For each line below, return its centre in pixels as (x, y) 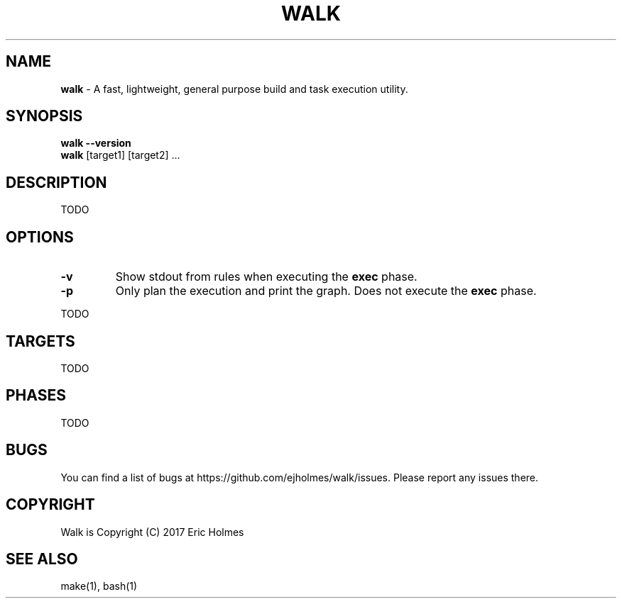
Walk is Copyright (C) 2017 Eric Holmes (152, 532)
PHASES (36, 396)
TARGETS (40, 341)
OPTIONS (40, 237)
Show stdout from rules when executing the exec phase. (266, 277)
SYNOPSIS (44, 116)
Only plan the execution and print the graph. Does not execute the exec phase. (326, 291)
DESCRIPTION (56, 182)
